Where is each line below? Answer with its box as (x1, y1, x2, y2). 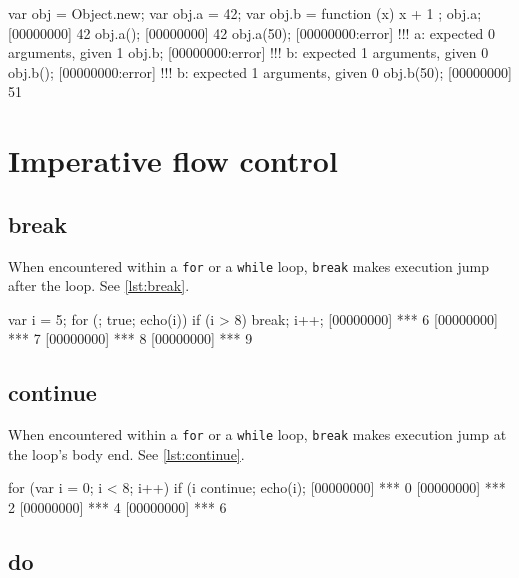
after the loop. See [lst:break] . (8, 275, 190, 296)
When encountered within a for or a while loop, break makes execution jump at (8, 424, 507, 445)
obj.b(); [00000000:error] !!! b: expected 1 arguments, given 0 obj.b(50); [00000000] (8, 61, 512, 82)
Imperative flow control (8, 140, 338, 181)
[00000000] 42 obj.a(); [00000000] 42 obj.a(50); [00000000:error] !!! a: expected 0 (8, 22, 496, 43)
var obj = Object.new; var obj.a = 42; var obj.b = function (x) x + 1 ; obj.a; (8, 3, 482, 23)
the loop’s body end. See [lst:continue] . (8, 443, 245, 464)
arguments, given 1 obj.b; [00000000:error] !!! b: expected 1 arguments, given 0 (8, 42, 489, 63)
